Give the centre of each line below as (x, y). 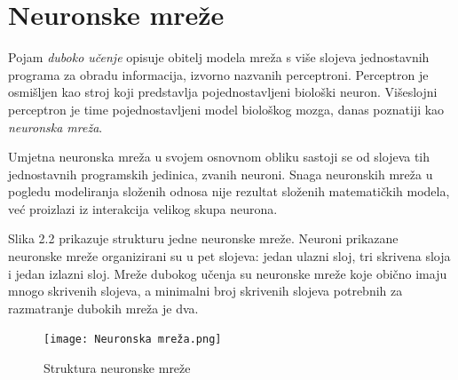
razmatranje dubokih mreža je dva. (103, 308)
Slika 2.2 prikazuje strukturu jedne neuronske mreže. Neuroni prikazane (203, 238)
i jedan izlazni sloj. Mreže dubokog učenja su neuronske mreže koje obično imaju (228, 273)
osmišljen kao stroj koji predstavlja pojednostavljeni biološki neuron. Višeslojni (223, 92)
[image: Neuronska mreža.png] (133, 340)
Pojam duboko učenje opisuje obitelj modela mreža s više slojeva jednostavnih (219, 57)
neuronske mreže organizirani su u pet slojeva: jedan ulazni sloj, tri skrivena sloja (229, 256)
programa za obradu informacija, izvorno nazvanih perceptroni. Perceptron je (218, 74)
